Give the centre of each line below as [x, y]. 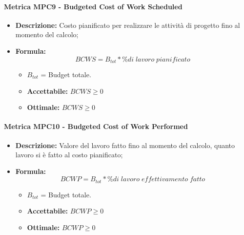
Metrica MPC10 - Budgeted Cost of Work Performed [96, 126]
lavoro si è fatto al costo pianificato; [69, 155]
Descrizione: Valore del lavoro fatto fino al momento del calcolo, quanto [125, 145]
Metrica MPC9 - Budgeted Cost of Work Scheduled [93, 6]
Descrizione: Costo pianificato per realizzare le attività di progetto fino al [128, 25]
